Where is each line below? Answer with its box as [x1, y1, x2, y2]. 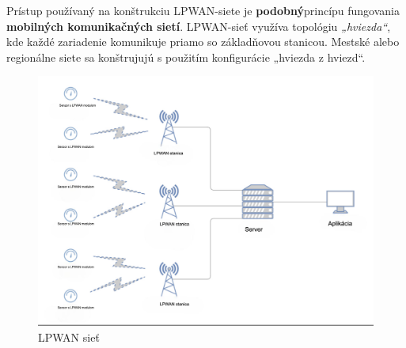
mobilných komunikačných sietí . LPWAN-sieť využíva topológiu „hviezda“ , [6, 17, 391, 34]
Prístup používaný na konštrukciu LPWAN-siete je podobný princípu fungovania [6, 2, 400, 18]
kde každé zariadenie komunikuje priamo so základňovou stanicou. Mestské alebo [6, 33, 400, 50]
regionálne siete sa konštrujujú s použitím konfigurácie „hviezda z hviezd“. [6, 48, 366, 65]
